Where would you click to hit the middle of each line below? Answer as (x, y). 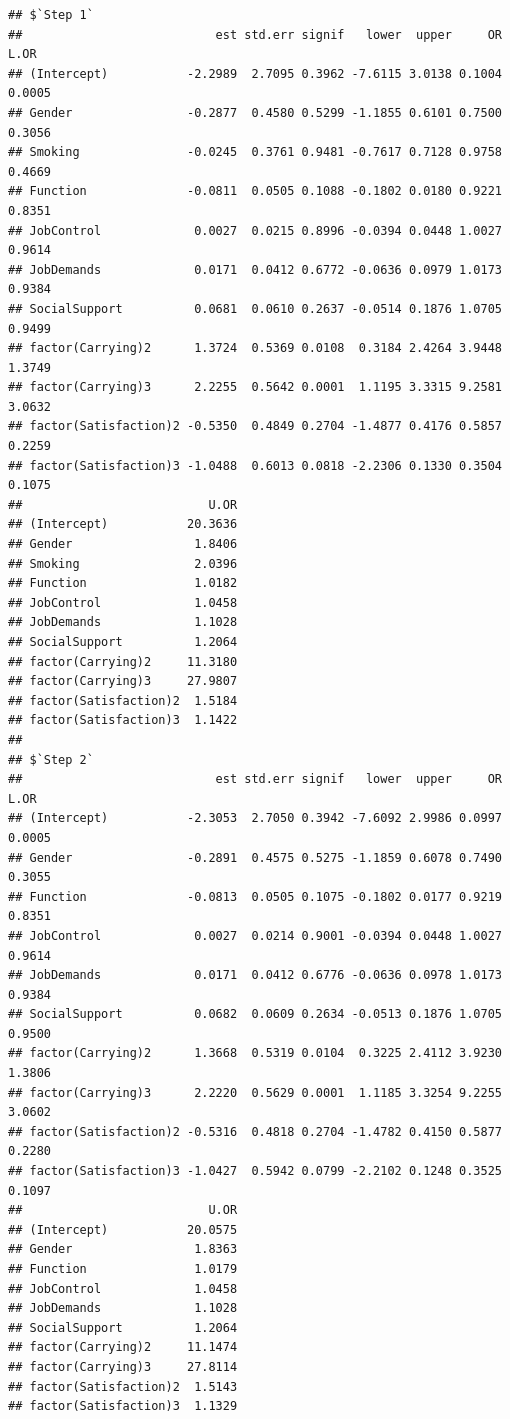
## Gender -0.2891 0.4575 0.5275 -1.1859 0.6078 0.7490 (255, 857)
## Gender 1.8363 (123, 1249)
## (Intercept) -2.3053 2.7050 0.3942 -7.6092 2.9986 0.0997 (255, 818)
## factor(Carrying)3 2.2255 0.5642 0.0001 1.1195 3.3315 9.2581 (255, 387)
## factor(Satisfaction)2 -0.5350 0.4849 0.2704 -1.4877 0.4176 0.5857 (255, 426)
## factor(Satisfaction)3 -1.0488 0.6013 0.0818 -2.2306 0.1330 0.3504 (255, 465)
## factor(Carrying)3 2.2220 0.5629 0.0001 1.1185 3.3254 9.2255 (255, 1092)
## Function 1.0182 (123, 583)
